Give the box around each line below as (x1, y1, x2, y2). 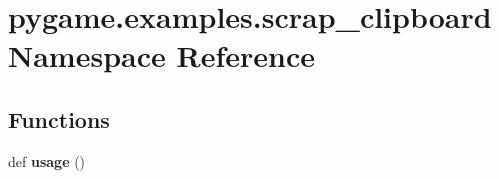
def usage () (8, 150, 86, 171)
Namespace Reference (8, 35, 315, 76)
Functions (8, 103, 110, 134)
